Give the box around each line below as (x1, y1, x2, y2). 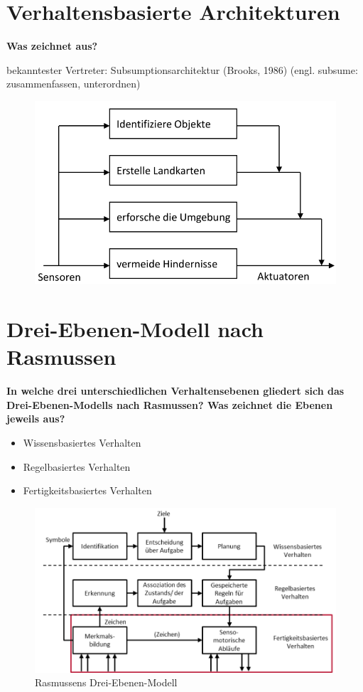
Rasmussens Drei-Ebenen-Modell (35, 675, 178, 690)
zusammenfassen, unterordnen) (6, 76, 141, 91)
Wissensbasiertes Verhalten (23, 435, 141, 450)
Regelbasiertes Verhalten (23, 459, 131, 474)
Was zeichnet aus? (6, 38, 98, 53)
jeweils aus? (6, 411, 65, 426)
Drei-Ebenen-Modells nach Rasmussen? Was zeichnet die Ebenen (6, 397, 333, 412)
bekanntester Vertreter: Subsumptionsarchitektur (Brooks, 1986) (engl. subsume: (6, 62, 358, 77)
